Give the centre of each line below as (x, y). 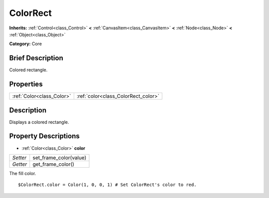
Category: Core (26, 44)
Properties (26, 84)
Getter (20, 164)
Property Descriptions (44, 136)
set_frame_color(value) (60, 158)
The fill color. (23, 173)
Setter (19, 158)
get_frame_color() (54, 164)
